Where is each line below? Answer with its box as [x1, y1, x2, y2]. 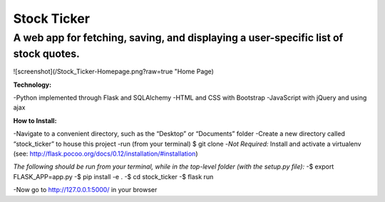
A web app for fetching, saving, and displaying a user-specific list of [13, 31, 344, 44]
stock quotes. [13, 47, 80, 60]
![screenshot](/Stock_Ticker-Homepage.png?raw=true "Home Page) [13, 68, 214, 76]
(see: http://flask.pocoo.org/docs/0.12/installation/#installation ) [13, 149, 198, 158]
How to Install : [13, 116, 57, 124]
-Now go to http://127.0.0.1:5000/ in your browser [13, 186, 158, 194]
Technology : [13, 80, 52, 89]
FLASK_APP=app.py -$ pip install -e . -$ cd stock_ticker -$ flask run [13, 172, 214, 181]
